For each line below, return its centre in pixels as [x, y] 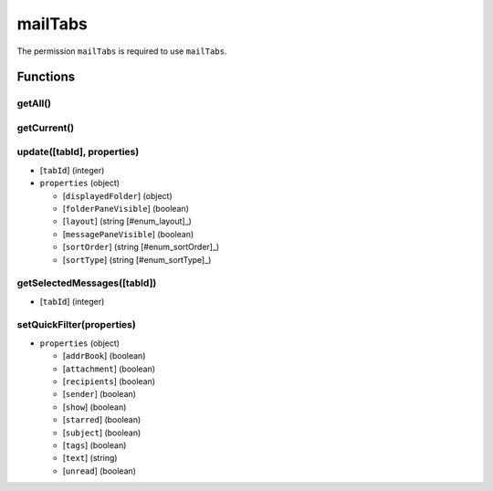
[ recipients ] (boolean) [109, 381]
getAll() [34, 103]
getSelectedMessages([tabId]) [87, 283]
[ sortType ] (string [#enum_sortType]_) [137, 259]
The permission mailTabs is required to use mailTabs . [122, 51]
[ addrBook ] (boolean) [104, 356]
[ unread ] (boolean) [100, 471]
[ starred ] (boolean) [102, 420]
